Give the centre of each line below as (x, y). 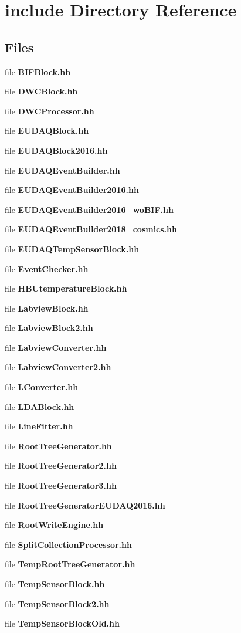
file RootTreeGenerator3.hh (61, 485)
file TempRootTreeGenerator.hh (70, 564)
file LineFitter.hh (39, 426)
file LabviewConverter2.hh (58, 367)
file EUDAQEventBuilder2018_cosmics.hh (91, 229)
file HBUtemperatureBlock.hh (66, 288)
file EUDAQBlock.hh (47, 131)
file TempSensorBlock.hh (55, 584)
